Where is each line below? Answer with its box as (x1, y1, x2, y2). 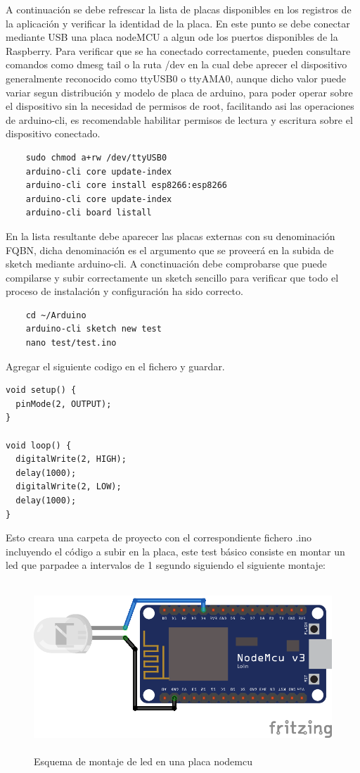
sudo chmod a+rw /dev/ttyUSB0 (25, 152, 167, 163)
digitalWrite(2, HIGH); (15, 454, 127, 465)
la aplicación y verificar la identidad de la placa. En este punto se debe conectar (6, 15, 350, 30)
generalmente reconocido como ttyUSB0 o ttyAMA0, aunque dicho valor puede (6, 70, 347, 85)
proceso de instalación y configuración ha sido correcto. (6, 284, 243, 298)
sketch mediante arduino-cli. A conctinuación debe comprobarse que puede (6, 256, 327, 271)
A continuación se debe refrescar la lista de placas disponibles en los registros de (6, 2, 352, 16)
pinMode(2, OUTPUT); (15, 398, 112, 409)
